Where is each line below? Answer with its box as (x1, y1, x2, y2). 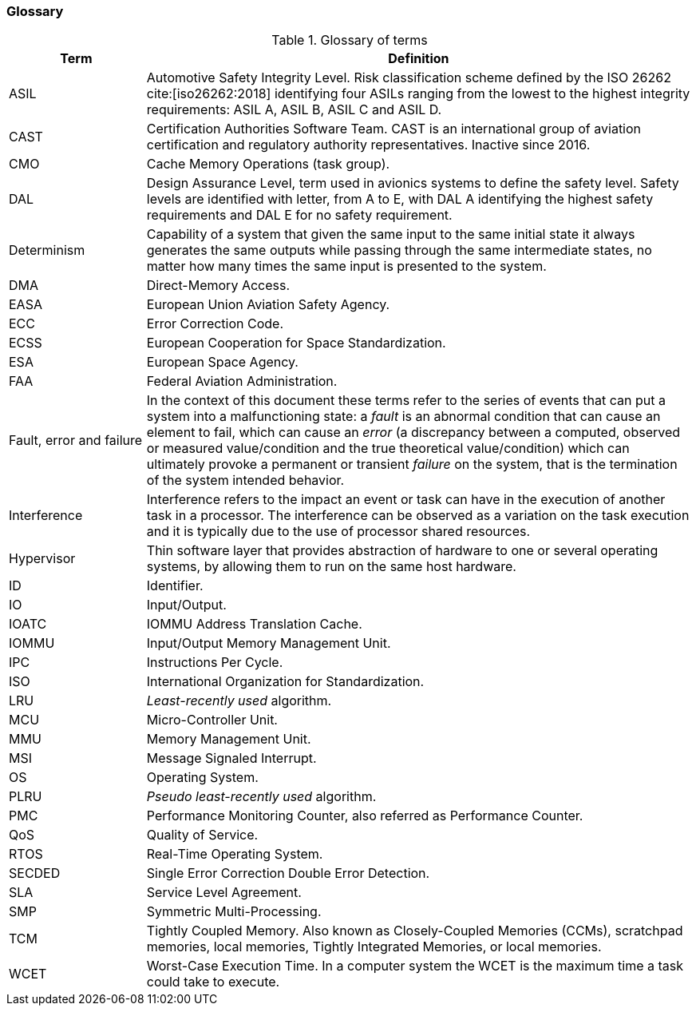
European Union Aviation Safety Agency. (146, 296, 390, 313)
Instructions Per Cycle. (146, 654, 283, 671)
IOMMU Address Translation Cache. (146, 616, 362, 633)
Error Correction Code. (146, 316, 284, 332)
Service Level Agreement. (146, 884, 302, 901)
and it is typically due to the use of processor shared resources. (146, 523, 531, 540)
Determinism (9, 242, 85, 259)
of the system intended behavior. (146, 472, 345, 489)
